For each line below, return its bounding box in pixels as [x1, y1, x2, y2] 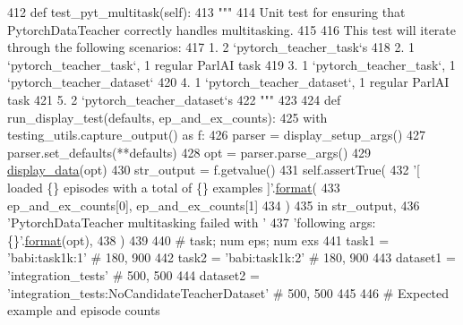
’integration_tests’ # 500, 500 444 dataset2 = [7, 265, 260, 284]
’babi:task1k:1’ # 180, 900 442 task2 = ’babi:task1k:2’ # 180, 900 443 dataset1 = [7, 248, 456, 267]
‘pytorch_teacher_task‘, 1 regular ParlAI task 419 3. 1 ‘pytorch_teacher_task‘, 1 [7, 55, 456, 73]
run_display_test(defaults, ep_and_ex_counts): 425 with [7, 107, 328, 126]
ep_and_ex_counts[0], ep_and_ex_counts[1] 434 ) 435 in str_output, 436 [7, 195, 420, 214]
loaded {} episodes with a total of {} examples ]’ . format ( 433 [7, 177, 340, 196]
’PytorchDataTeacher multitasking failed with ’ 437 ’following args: [7, 213, 376, 232]
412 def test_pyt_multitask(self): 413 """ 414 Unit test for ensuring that [7, 3, 406, 21]
